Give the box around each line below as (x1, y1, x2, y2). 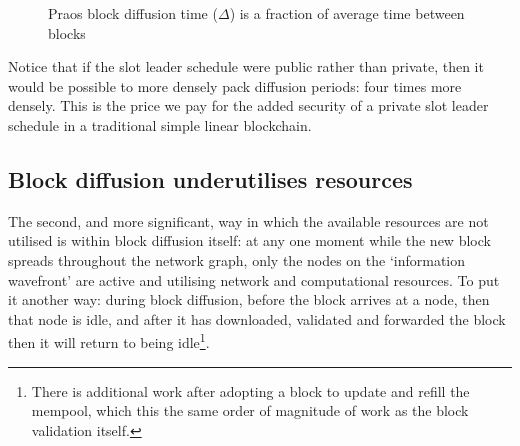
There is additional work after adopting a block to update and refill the (31, 380, 470, 401)
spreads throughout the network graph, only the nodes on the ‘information (8, 249, 466, 270)
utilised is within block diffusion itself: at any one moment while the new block (8, 230, 491, 251)
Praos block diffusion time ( (48, 3, 218, 23)
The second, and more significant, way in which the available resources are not (8, 210, 489, 231)
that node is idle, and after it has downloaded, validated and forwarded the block (8, 308, 506, 329)
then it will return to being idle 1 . (8, 329, 210, 352)
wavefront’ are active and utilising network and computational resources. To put (8, 269, 500, 290)
